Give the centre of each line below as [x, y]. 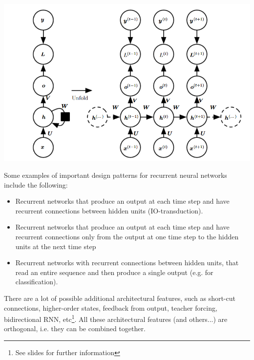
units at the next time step [56, 246]
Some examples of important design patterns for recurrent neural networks [116, 175]
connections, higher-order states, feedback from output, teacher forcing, [111, 307]
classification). [37, 282]
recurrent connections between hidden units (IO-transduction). [109, 210]
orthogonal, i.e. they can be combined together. [75, 328]
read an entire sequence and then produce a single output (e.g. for [114, 272]
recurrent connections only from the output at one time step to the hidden [127, 236]
